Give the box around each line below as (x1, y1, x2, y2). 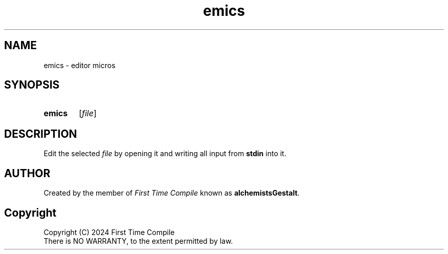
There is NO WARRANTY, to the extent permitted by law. (43, 236, 233, 245)
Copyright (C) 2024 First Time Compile (43, 227, 175, 237)
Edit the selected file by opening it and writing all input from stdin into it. (43, 149, 286, 158)
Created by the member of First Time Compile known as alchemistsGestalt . (43, 188, 300, 198)
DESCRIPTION (4, 127, 77, 140)
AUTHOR (4, 166, 51, 180)
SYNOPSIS (4, 78, 60, 92)
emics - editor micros (43, 60, 116, 70)
